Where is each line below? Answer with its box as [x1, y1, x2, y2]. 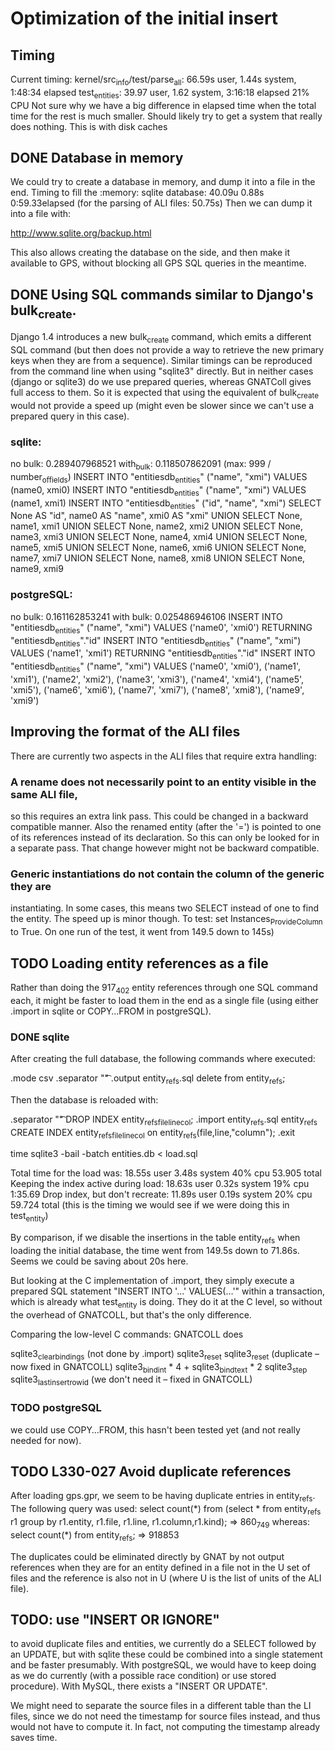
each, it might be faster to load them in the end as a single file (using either [10, 994, 319, 1006]
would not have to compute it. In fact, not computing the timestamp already [10, 1721, 321, 1733]
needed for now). [10, 1434, 82, 1446]
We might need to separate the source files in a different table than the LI [10, 1700, 312, 1712]
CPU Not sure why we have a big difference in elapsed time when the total [10, 99, 317, 111]
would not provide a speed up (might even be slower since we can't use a [10, 400, 315, 411]
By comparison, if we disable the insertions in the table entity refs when [10, 1232, 301, 1246]
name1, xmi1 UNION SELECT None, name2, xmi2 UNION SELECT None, [10, 520, 303, 532]
